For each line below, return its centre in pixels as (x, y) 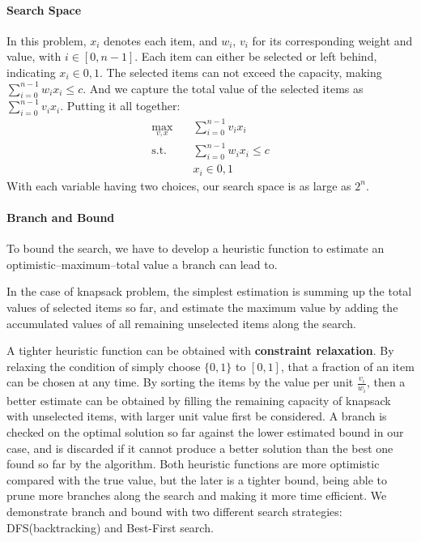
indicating (31, 72)
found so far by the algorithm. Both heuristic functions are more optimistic (193, 464)
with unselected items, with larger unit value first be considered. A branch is (197, 416)
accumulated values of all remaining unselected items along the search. (182, 323)
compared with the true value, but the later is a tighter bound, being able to (197, 479)
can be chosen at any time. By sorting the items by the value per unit (180, 382)
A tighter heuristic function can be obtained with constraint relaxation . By (200, 350)
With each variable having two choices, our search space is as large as (179, 185)
